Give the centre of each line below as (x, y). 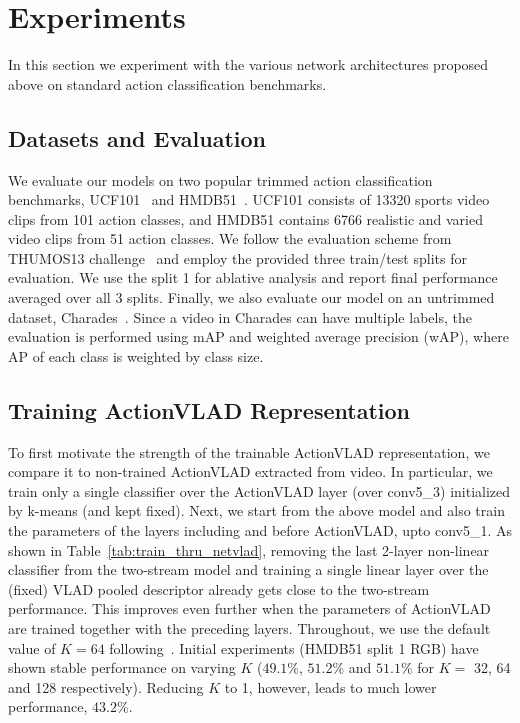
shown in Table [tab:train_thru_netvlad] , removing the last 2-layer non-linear (249, 549)
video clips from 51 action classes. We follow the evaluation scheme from (230, 238)
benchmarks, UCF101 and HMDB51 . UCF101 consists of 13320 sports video (249, 199)
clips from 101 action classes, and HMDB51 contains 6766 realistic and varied (245, 218)
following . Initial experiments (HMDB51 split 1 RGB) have (294, 647)
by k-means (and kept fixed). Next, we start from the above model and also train (256, 510)
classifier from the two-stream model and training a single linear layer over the (248, 569)
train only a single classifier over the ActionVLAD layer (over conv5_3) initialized (259, 490)
